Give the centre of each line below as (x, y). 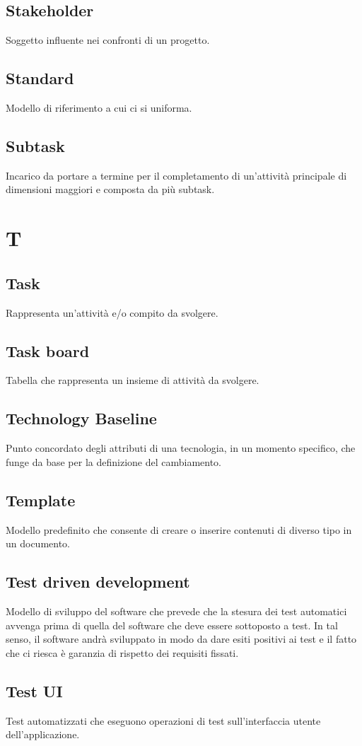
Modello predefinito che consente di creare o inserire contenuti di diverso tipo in (179, 529)
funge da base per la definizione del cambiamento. (114, 461)
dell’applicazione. (43, 734)
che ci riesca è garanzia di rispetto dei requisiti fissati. (122, 652)
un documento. (38, 543)
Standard (40, 78)
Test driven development (98, 582)
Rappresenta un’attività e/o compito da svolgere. (112, 312)
